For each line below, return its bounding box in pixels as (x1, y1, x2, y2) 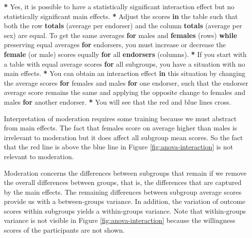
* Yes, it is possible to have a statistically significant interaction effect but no (4, 1, 234, 11)
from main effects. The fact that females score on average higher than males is (4, 123, 237, 133)
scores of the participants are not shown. (4, 225, 125, 235)
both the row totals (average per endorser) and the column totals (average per (4, 20, 242, 31)
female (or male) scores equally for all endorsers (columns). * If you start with (4, 49, 247, 59)
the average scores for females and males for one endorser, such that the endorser (4, 77, 249, 88)
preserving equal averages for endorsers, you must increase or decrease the (4, 39, 226, 50)
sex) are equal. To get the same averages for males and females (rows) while (4, 30, 237, 40)
